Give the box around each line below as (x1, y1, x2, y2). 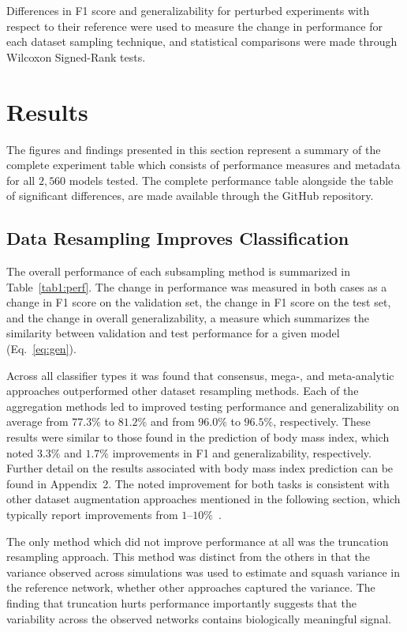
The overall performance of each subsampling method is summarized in (6, 263, 351, 280)
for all (6, 171, 35, 188)
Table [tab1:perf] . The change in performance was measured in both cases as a (6, 278, 387, 295)
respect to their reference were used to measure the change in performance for (6, 17, 383, 34)
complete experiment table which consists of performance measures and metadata (6, 156, 401, 173)
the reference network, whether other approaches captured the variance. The (6, 579, 375, 596)
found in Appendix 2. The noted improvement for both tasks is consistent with (6, 475, 390, 491)
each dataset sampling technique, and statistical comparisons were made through (6, 33, 398, 50)
